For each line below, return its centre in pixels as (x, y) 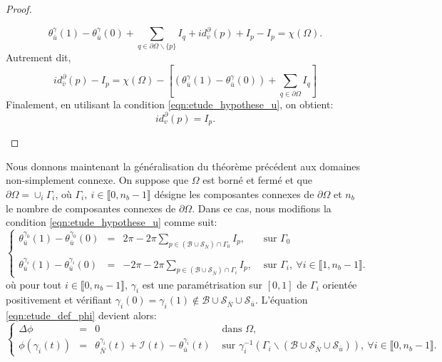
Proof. (19, 9)
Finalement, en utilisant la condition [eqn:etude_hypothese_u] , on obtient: (170, 104)
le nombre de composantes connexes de (91, 208)
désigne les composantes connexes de (234, 194)
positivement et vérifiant (59, 300)
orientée (340, 284)
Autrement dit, (38, 57)
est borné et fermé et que (257, 180)
